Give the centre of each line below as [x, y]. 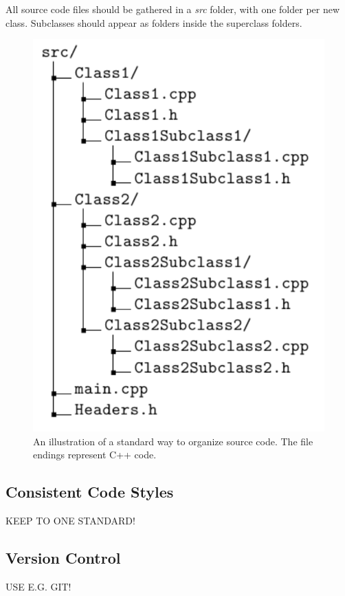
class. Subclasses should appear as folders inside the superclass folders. [154, 22]
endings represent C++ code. [95, 455]
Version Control [63, 558]
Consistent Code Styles [90, 492]
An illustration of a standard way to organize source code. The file [173, 441]
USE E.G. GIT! [38, 587]
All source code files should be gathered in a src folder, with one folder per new [173, 9]
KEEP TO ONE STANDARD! [70, 521]
